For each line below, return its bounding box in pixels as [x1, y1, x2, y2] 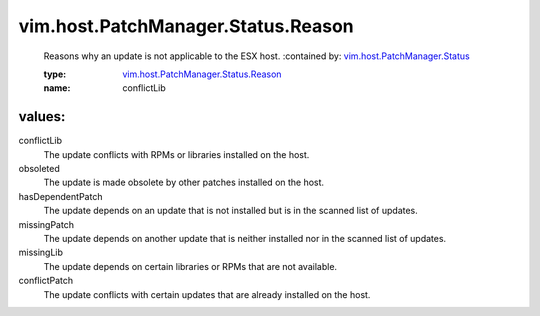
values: [18, 108, 66, 125]
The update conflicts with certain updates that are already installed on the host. [43, 288, 371, 300]
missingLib [18, 246, 64, 259]
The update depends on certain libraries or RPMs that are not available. [43, 260, 338, 272]
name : [43, 82, 71, 94]
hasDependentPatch [18, 190, 103, 202]
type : [43, 68, 67, 80]
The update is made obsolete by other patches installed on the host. [43, 176, 325, 189]
